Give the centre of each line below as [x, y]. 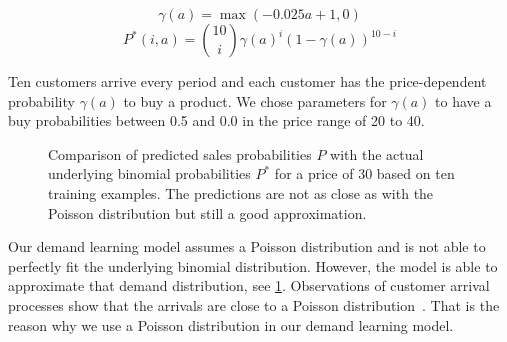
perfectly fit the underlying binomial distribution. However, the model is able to [253, 265]
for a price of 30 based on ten [364, 173]
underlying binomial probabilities [149, 173]
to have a [463, 100]
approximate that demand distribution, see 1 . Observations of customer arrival [249, 285]
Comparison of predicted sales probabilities [180, 153]
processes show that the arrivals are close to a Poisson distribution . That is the [254, 304]
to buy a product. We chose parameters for [255, 100]
